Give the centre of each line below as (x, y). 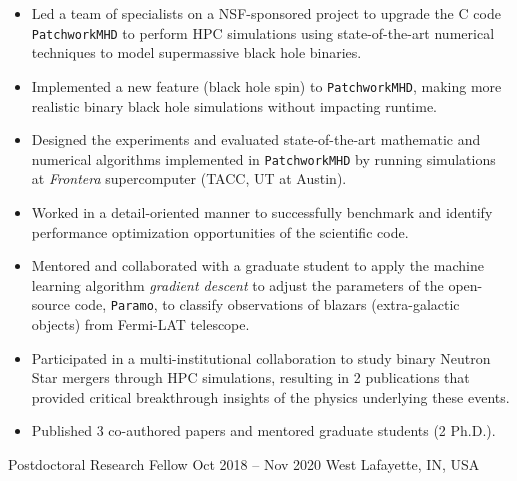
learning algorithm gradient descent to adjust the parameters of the (237, 284)
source (51, 304)
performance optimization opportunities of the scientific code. (220, 231)
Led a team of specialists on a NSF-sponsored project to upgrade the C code (266, 13)
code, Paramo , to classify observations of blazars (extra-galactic (267, 304)
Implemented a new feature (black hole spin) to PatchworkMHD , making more (266, 85)
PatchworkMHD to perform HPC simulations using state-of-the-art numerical (263, 32)
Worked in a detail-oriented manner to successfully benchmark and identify (262, 211)
